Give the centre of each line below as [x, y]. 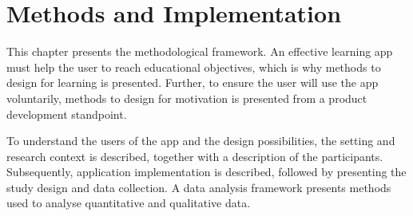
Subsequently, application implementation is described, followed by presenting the [206, 172]
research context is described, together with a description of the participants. [195, 156]
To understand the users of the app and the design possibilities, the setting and [201, 141]
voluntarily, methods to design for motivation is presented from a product [187, 98]
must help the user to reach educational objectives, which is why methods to [194, 67]
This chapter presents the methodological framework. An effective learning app [200, 51]
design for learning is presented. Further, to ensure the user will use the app [193, 82]
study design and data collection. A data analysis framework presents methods [199, 187]
